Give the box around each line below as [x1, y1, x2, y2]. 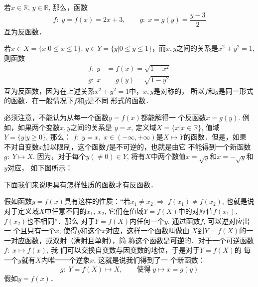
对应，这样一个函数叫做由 [106, 225, 190, 236]
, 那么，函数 [48, 2, 88, 12]
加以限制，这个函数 [43, 141, 106, 151]
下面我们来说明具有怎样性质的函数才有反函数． [4, 179, 157, 189]
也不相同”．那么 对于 [26, 215, 95, 226]
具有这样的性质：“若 [64, 196, 130, 206]
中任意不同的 [44, 205, 87, 216]
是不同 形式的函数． [87, 95, 153, 106]
